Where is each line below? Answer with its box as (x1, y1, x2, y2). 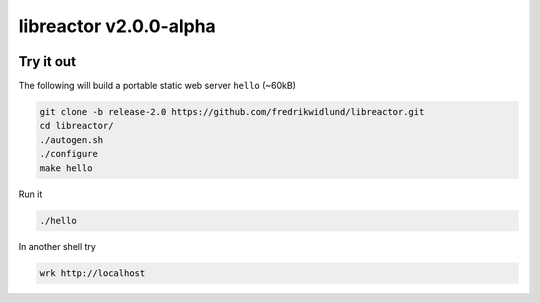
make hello (39, 162, 93, 174)
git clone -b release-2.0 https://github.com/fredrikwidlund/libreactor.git (39, 106, 425, 118)
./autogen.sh (39, 134, 104, 145)
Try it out (18, 53, 77, 70)
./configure (39, 148, 99, 160)
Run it (18, 188, 43, 200)
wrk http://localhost (39, 267, 146, 279)
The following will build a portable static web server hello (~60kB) (18, 80, 297, 92)
